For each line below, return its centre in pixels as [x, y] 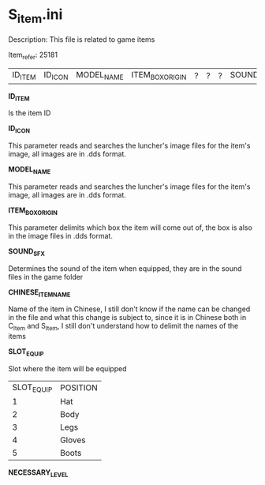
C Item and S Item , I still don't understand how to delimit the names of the [123, 327]
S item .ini [35, 16]
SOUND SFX [27, 252]
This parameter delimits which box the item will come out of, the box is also [130, 227]
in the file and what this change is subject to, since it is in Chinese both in [127, 318]
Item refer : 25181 [33, 55]
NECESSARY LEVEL [38, 473]
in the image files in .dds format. [60, 235]
